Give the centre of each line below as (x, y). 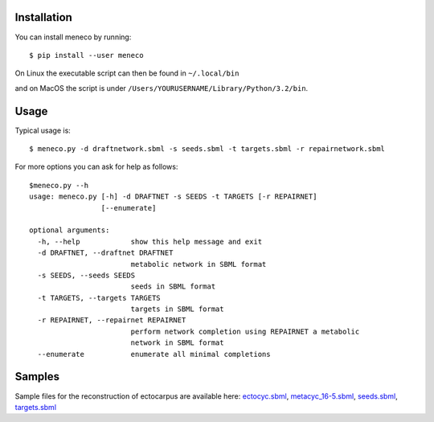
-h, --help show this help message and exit (150, 242)
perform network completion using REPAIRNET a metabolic (245, 331)
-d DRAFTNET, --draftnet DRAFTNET (105, 253)
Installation (43, 17)
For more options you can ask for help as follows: (96, 167)
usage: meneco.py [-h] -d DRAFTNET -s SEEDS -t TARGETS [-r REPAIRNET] (173, 197)
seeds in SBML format (173, 287)
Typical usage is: (43, 130)
